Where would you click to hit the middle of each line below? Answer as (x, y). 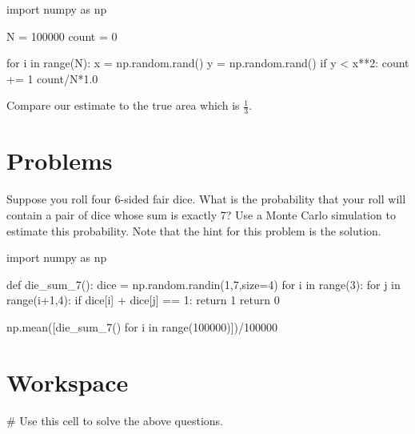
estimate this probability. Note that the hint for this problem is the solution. (194, 230)
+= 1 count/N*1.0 (52, 78)
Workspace (68, 382)
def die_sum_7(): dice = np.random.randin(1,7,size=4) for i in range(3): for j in (204, 284)
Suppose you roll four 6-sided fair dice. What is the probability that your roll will (206, 199)
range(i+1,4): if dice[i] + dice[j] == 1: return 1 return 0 (143, 300)
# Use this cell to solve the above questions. (115, 420)
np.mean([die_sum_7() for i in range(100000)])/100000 (142, 326)
